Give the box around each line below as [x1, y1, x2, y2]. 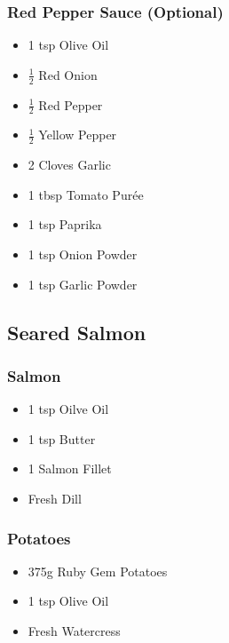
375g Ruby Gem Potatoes [28, 561, 168, 580]
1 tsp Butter [28, 429, 96, 448]
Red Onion [38, 65, 98, 83]
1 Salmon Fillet [28, 459, 112, 478]
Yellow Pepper [38, 125, 117, 144]
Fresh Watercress [28, 622, 121, 640]
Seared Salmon [7, 318, 146, 345]
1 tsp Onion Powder [28, 245, 138, 264]
